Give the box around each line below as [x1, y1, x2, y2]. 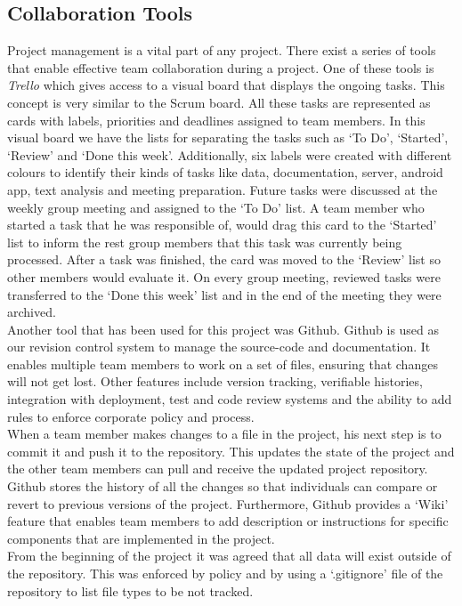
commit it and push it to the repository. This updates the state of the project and [7, 441, 455, 460]
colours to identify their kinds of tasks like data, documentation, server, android [7, 163, 443, 182]
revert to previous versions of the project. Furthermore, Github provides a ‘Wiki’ [7, 494, 449, 513]
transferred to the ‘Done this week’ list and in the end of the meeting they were [7, 285, 442, 303]
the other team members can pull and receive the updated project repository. [7, 459, 428, 478]
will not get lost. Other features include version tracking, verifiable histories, [7, 372, 423, 391]
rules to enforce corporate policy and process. [7, 407, 255, 425]
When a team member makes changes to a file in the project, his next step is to [7, 424, 442, 443]
